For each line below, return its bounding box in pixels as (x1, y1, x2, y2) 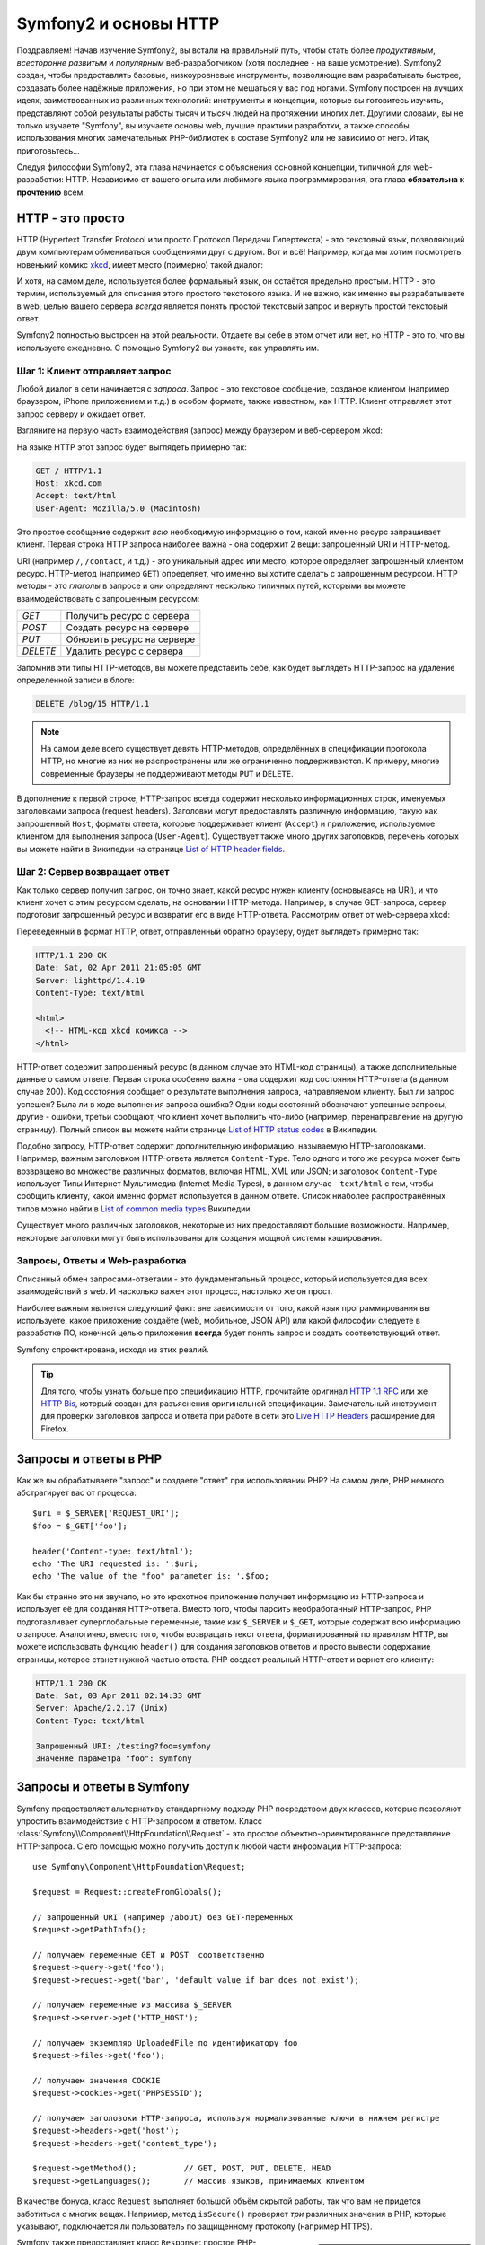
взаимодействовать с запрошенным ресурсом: (16, 593, 200, 603)
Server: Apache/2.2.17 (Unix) (35, 1703, 169, 1713)
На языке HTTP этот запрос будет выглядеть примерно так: (16, 441, 247, 453)
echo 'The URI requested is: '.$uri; (32, 1558, 199, 1569)
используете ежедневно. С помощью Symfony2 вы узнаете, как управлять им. (16, 342, 320, 353)
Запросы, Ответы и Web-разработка (16, 1255, 187, 1267)
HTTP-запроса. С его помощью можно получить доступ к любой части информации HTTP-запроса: (16, 1841, 402, 1852)
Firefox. (40, 1423, 69, 1434)
